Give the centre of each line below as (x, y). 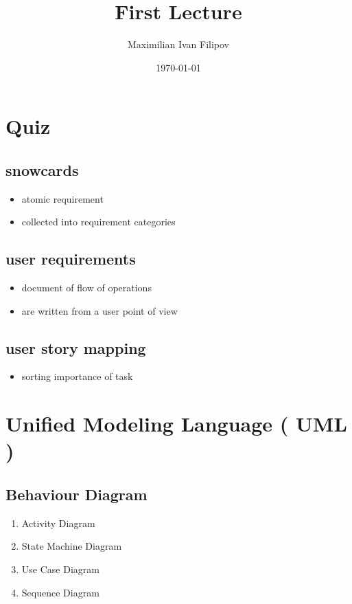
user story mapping (76, 347)
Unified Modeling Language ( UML (176, 424)
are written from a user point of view (99, 310)
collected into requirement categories (98, 222)
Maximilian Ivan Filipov (178, 44)
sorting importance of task (77, 376)
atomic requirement (62, 198)
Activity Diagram (58, 523)
